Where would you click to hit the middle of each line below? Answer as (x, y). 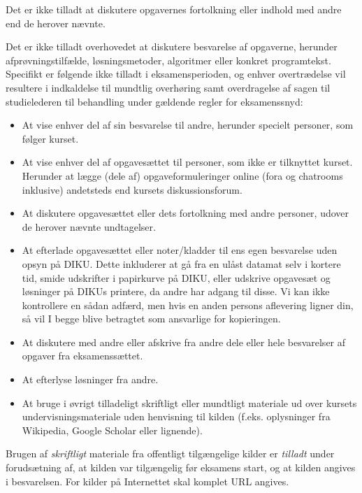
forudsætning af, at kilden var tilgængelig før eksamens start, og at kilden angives (181, 467)
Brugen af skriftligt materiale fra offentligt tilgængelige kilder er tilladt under (170, 453)
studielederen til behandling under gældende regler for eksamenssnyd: (154, 101)
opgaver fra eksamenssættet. (82, 356)
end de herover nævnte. (56, 23)
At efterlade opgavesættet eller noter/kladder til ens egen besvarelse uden (180, 250)
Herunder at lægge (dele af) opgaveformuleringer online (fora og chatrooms (182, 175)
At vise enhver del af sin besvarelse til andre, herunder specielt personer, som (188, 125)
